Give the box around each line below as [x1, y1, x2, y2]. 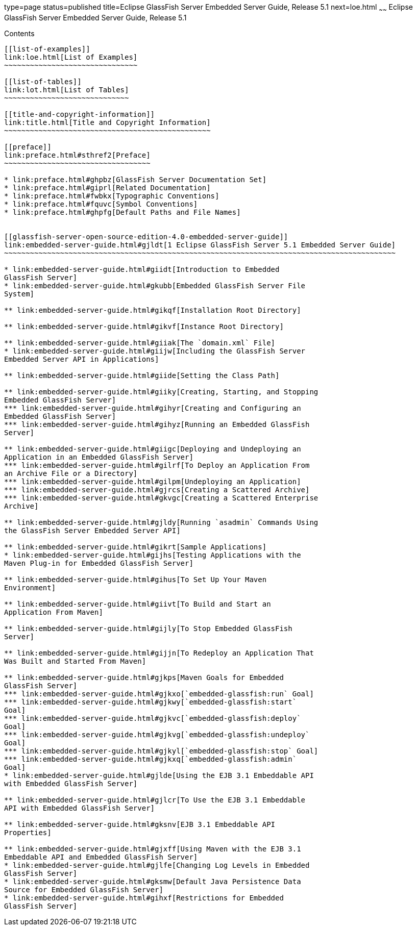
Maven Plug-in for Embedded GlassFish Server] [4, 559, 193, 567]
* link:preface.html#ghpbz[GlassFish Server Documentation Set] [4, 175, 267, 184]
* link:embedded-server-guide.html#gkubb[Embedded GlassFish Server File [4, 281, 306, 290]
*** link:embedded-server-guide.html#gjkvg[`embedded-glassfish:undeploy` [4, 730, 310, 739]
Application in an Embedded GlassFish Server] [4, 453, 193, 461]
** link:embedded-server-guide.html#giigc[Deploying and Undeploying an [4, 444, 301, 453]
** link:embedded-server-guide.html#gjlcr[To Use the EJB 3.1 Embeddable [4, 795, 306, 804]
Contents [4, 29, 35, 38]
